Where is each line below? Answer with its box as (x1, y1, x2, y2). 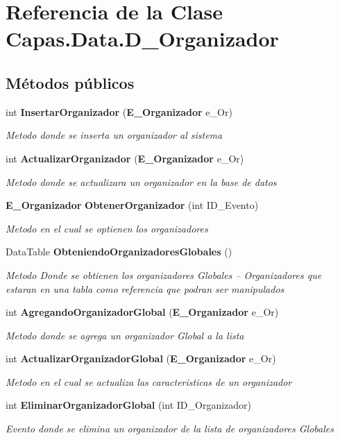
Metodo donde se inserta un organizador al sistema (6, 128, 223, 142)
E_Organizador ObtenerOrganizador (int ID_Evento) (6, 198, 259, 212)
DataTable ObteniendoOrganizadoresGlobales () (6, 244, 232, 259)
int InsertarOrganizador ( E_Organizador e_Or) (6, 104, 232, 119)
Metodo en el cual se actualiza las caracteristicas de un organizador (6, 374, 292, 389)
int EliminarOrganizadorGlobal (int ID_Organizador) (6, 398, 251, 412)
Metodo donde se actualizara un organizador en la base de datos (6, 174, 277, 189)
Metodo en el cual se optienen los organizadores (6, 221, 208, 235)
